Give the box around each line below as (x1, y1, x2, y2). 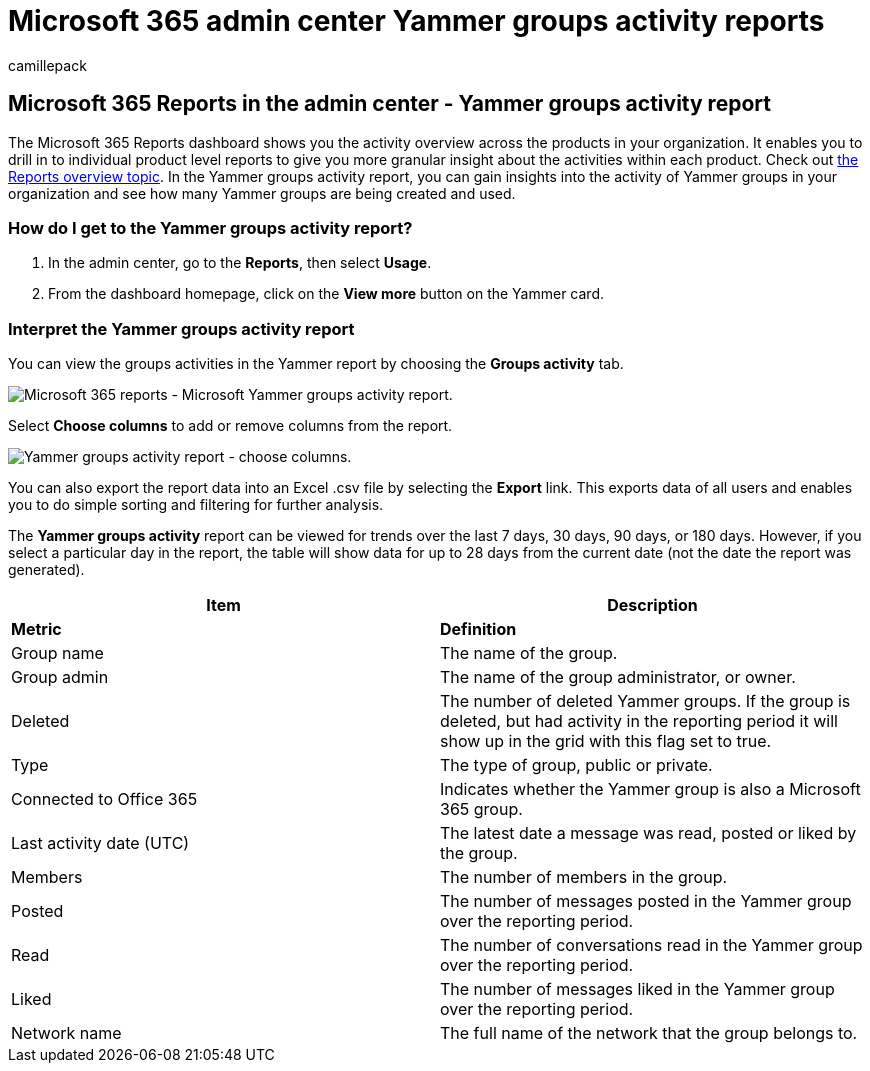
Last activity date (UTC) (11, 833, 190, 854)
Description (607, 595, 698, 616)
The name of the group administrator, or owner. (440, 667, 796, 688)
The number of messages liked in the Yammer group (440, 979, 835, 1000)
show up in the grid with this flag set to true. (440, 731, 772, 752)
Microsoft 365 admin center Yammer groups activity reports (8, 4, 825, 38)
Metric (11, 619, 62, 640)
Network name (11, 1023, 122, 1044)
